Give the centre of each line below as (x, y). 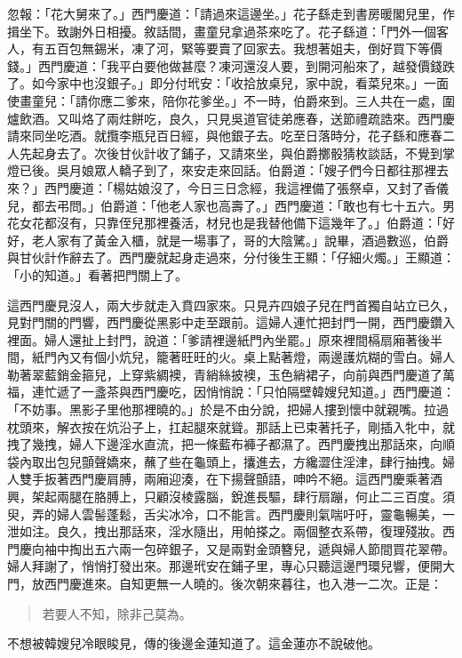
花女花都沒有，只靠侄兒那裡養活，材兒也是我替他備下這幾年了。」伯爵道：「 (225, 223)
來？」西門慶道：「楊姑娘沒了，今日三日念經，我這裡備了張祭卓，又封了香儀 (228, 187)
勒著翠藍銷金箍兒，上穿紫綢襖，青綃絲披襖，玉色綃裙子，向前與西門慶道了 (225, 374)
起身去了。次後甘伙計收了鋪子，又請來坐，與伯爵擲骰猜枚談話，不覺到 (237, 152)
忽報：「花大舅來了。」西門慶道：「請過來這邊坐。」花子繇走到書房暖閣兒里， (225, 13)
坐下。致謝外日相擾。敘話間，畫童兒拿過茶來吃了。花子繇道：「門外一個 (227, 31)
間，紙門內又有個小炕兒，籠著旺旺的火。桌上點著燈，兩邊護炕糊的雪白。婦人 (231, 357)
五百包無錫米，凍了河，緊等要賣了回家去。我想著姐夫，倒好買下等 (237, 48)
